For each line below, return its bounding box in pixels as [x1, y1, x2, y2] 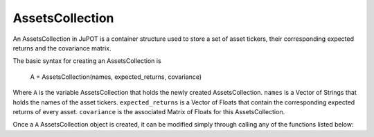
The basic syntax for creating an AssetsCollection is [12, 57, 162, 65]
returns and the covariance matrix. [12, 44, 112, 52]
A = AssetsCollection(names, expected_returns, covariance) [30, 73, 202, 81]
